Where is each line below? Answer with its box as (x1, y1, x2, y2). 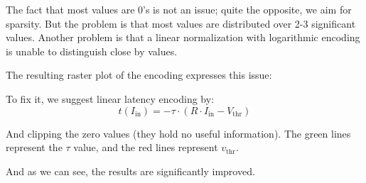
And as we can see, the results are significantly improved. (6, 163, 255, 178)
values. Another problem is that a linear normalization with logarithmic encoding (6, 30, 360, 45)
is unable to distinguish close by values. (6, 43, 178, 58)
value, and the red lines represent (73, 140, 218, 155)
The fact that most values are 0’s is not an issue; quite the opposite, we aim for (6, 2, 352, 16)
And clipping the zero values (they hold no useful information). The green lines (6, 126, 351, 140)
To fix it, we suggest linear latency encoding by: (6, 91, 215, 106)
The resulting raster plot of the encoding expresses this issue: (6, 67, 272, 82)
